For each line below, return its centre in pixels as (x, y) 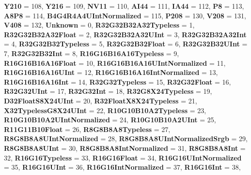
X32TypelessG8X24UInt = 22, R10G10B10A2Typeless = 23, (105, 110)
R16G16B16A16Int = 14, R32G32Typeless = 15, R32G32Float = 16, (118, 81)
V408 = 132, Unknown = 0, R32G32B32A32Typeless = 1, (99, 25)
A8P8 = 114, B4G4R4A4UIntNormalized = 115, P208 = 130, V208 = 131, (125, 15)
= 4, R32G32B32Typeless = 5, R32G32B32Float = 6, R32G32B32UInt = (126, 44)
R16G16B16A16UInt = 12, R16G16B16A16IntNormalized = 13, (111, 72)
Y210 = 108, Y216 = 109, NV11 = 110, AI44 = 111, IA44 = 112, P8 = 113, (124, 6)
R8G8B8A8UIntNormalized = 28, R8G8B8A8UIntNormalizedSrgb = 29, (126, 139)
